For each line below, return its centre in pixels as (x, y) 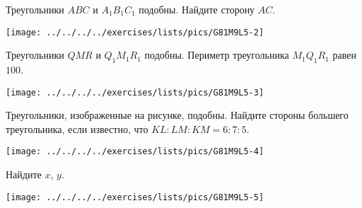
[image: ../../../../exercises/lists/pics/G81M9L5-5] (135, 197)
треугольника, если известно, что (77, 128)
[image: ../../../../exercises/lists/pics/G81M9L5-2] (135, 32)
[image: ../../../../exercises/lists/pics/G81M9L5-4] (135, 152)
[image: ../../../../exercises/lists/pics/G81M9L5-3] (135, 92)
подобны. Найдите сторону (197, 9)
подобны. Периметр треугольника (217, 55)
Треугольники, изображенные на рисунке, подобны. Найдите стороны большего (177, 115)
